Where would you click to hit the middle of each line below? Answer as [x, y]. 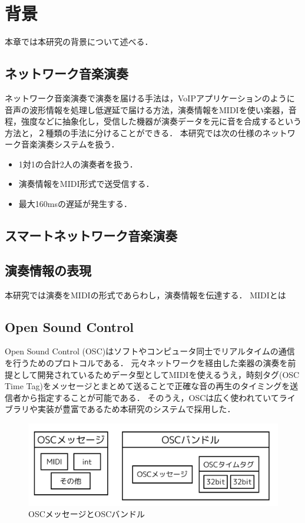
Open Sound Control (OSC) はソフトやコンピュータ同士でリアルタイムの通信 [150, 351]
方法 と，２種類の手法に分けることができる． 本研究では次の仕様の [134, 132]
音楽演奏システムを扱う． [70, 144]
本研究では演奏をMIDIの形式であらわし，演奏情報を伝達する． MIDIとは [145, 295]
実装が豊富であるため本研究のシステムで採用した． [136, 409]
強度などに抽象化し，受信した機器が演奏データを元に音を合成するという [161, 121]
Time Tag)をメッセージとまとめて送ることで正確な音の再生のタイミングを [147, 386]
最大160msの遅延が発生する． [75, 204]
